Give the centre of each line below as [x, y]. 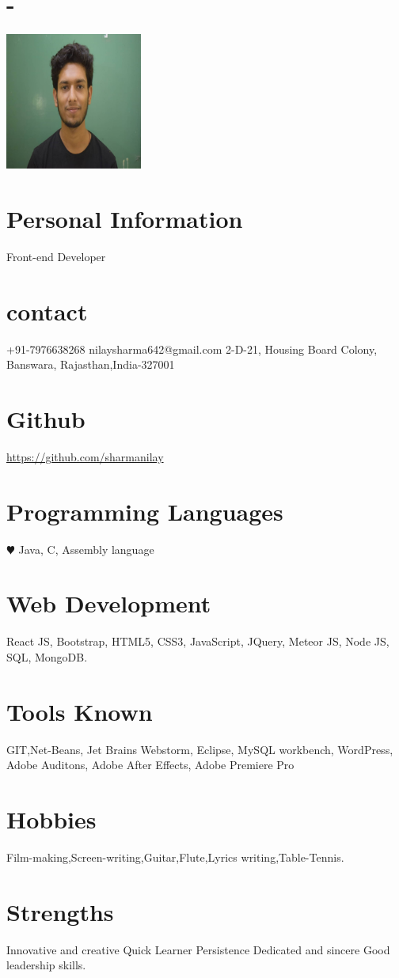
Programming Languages [145, 511]
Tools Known [80, 711]
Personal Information [125, 218]
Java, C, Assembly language [86, 549]
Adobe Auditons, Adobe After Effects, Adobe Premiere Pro [150, 765]
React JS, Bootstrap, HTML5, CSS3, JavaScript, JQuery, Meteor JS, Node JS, [198, 641]
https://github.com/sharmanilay [85, 456]
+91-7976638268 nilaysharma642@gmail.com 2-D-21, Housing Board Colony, [192, 349]
